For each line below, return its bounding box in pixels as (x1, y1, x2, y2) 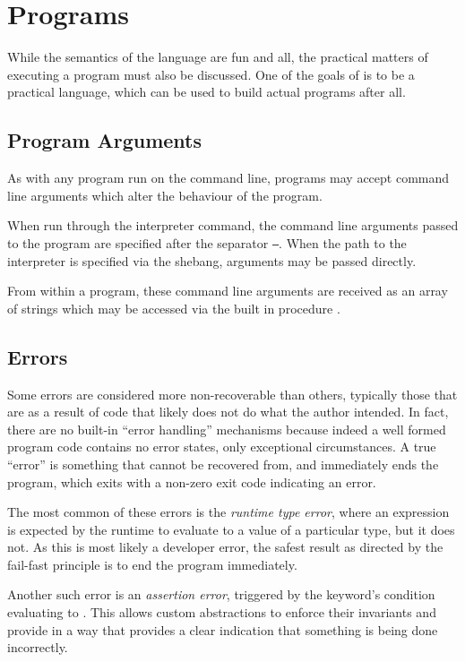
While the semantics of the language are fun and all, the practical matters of (7, 47, 428, 66)
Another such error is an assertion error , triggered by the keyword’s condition (7, 585, 435, 604)
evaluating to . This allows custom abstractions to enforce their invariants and (7, 603, 436, 622)
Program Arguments (7, 126, 202, 154)
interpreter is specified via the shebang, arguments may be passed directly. (7, 251, 417, 270)
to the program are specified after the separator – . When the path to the (7, 233, 407, 252)
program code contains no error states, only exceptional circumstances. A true (7, 437, 436, 456)
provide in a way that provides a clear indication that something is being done (7, 620, 438, 639)
